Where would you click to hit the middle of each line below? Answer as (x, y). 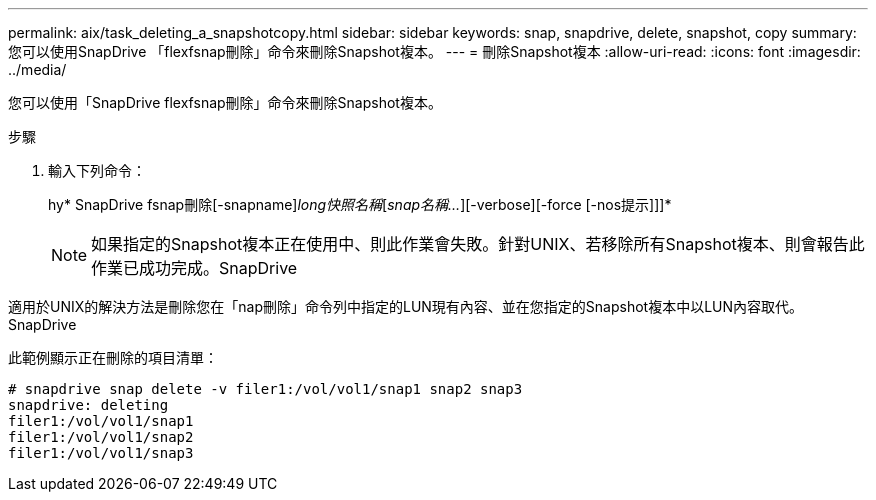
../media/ (37, 69)
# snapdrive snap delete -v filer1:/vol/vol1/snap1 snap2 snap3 (265, 389)
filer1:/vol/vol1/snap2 (101, 437)
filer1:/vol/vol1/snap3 (101, 453)
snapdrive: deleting (88, 405)
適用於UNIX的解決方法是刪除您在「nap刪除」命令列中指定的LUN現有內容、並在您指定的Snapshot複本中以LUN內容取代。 (406, 306)
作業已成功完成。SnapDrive (194, 268)
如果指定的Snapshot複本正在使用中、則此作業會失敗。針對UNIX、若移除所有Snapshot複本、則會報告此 (478, 244)
